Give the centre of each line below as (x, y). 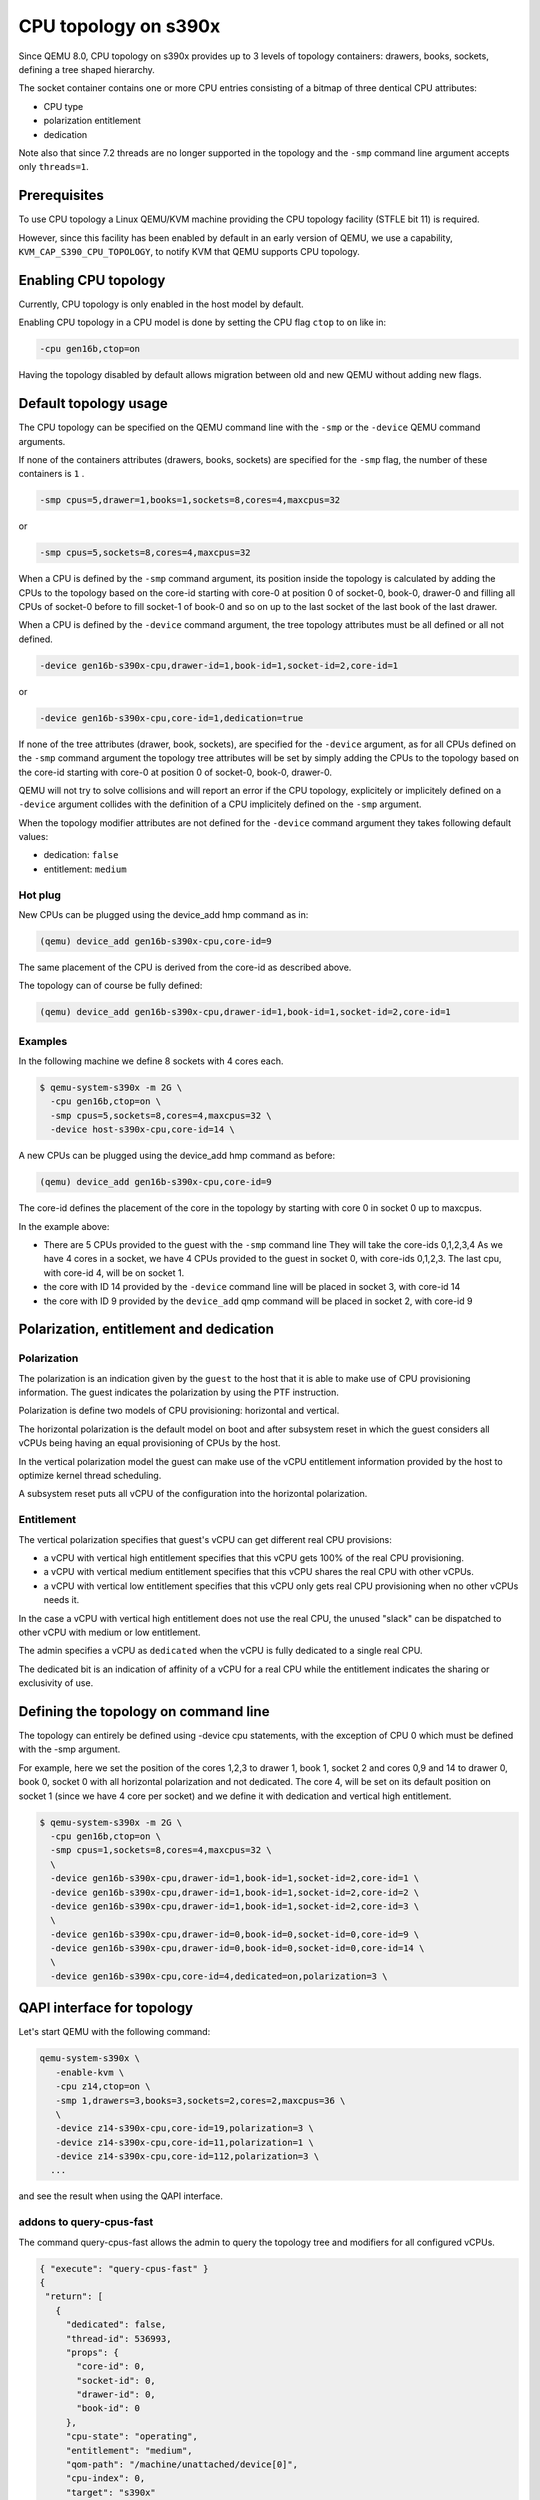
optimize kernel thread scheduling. (90, 1476)
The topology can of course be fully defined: (110, 986)
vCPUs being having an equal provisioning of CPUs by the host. (149, 1443)
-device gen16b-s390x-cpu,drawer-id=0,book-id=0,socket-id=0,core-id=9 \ (235, 1934)
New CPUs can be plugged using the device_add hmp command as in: (163, 915)
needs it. (61, 1600)
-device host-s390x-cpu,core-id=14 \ (142, 1129)
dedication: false (81, 855)
